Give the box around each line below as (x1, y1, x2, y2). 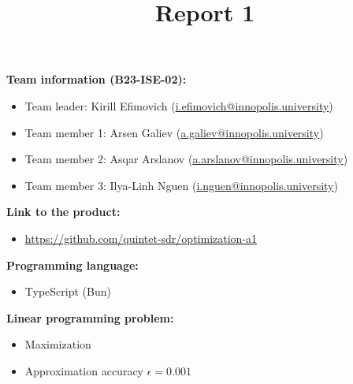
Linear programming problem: (6, 309, 174, 326)
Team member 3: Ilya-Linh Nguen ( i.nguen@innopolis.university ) (24, 177, 338, 193)
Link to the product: (6, 203, 121, 220)
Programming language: (6, 256, 139, 273)
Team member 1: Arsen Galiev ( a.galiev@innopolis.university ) (24, 124, 324, 140)
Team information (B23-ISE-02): (6, 71, 187, 88)
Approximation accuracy (24, 362, 144, 378)
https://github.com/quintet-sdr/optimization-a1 (24, 229, 258, 246)
